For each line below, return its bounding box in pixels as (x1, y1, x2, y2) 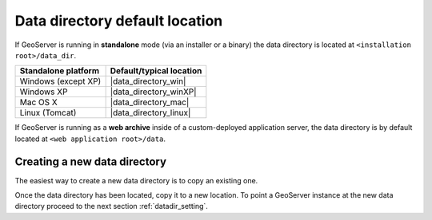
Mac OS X (19, 96, 58, 108)
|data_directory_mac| (110, 96, 190, 108)
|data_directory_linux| (110, 108, 191, 119)
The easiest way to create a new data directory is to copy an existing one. (14, 175, 258, 185)
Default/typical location (110, 65, 202, 77)
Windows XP (19, 86, 68, 97)
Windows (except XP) (19, 76, 102, 87)
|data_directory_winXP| (110, 86, 197, 97)
